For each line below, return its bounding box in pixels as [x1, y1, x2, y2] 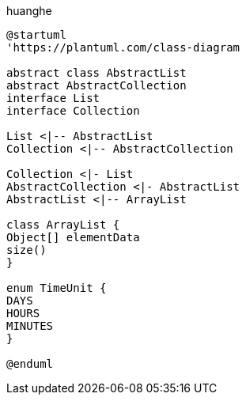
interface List [6, 92, 100, 104]
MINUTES [6, 320, 54, 332]
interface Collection [6, 104, 140, 117]
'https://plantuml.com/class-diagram [6, 41, 240, 54]
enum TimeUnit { [6, 282, 107, 294]
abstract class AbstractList [6, 66, 187, 79]
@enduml [6, 357, 54, 370]
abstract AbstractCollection [6, 79, 187, 92]
